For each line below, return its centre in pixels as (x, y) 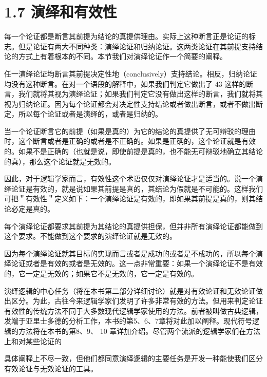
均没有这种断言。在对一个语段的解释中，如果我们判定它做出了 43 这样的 (125, 83)
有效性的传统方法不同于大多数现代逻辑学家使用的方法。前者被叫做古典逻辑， (133, 310)
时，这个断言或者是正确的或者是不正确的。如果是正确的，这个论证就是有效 (130, 141)
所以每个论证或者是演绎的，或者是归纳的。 (90, 114)
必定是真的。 (33, 209)
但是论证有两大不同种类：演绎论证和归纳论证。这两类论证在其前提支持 (137, 46)
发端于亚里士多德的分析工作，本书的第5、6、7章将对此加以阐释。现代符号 (128, 321)
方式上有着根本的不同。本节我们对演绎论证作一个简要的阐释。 (122, 56)
